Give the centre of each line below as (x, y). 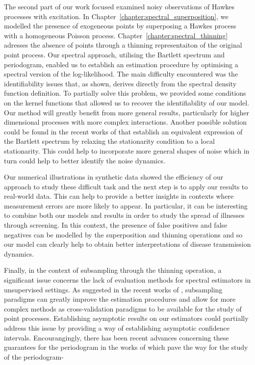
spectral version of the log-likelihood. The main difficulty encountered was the (121, 74)
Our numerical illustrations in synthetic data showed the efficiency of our (114, 177)
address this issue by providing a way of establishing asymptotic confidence (117, 328)
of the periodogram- (34, 356)
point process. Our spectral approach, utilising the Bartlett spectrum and (115, 54)
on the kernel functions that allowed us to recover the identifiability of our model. (127, 102)
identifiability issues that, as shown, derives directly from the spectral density (120, 83)
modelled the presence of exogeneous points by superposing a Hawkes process (120, 26)
